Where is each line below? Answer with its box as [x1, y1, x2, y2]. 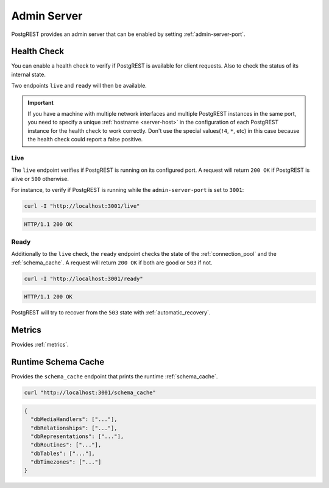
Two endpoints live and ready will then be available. [11, 82, 147, 90]
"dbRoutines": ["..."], [30, 442, 102, 448]
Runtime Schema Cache [11, 357, 105, 367]
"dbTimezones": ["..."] [30, 459, 102, 465]
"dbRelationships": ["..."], [30, 424, 118, 431]
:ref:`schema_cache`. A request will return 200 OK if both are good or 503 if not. [11, 259, 213, 266]
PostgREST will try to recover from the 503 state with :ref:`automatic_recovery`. [11, 309, 211, 316]
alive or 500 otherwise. [11, 175, 69, 182]
